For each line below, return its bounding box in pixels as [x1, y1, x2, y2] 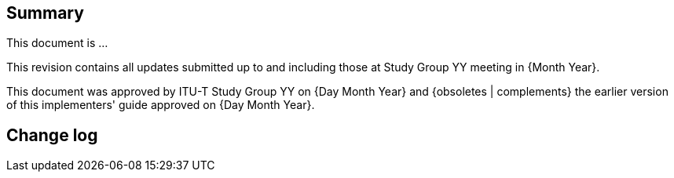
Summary [6, 3, 84, 23]
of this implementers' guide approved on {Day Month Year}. [6, 98, 315, 112]
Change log [6, 125, 98, 145]
